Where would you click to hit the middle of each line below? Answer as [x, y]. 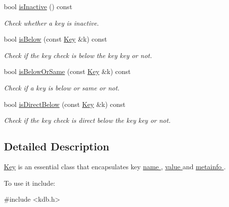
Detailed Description [57, 146]
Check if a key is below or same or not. [62, 87]
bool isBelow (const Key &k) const [56, 39]
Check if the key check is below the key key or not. [78, 55]
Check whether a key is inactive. [51, 22]
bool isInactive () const [38, 6]
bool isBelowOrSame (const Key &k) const [67, 71]
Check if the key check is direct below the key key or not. [87, 120]
